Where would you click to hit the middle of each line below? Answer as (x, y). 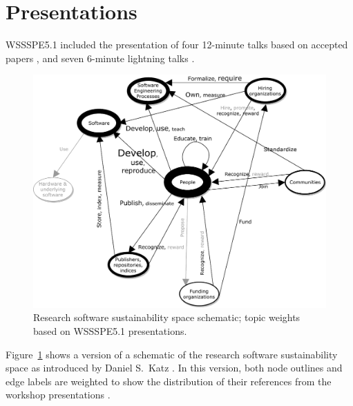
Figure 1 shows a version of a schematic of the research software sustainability (172, 354)
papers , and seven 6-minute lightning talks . (100, 58)
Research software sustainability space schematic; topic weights (167, 317)
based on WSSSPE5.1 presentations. (110, 330)
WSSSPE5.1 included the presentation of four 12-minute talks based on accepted (177, 45)
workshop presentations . (58, 395)
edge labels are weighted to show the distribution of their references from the (169, 381)
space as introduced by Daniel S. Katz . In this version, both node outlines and (174, 368)
